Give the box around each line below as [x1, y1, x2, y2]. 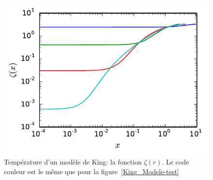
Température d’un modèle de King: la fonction [4, 157, 142, 167]
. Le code [162, 157, 189, 167]
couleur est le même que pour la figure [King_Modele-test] [4, 166, 179, 176]
